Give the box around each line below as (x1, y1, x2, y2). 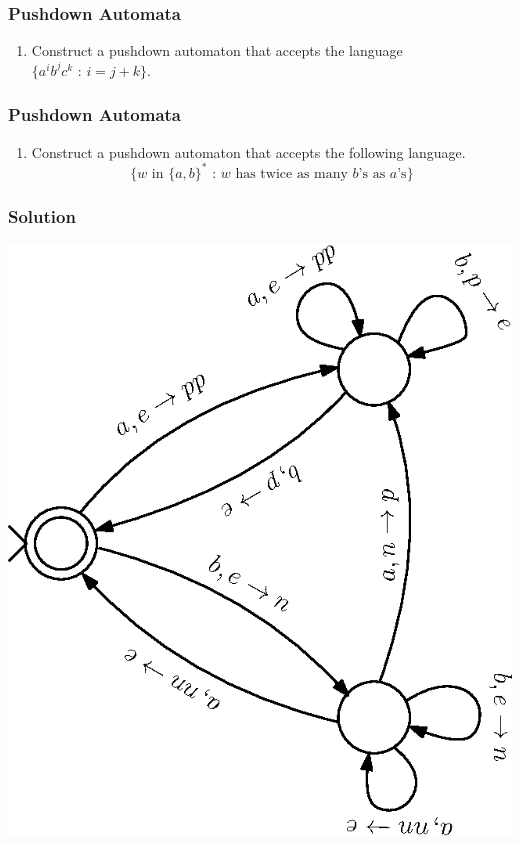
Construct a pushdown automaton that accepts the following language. (31, 141, 466, 162)
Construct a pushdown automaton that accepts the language (31, 40, 403, 61)
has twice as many (235, 166, 348, 181)
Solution (8, 203, 76, 228)
